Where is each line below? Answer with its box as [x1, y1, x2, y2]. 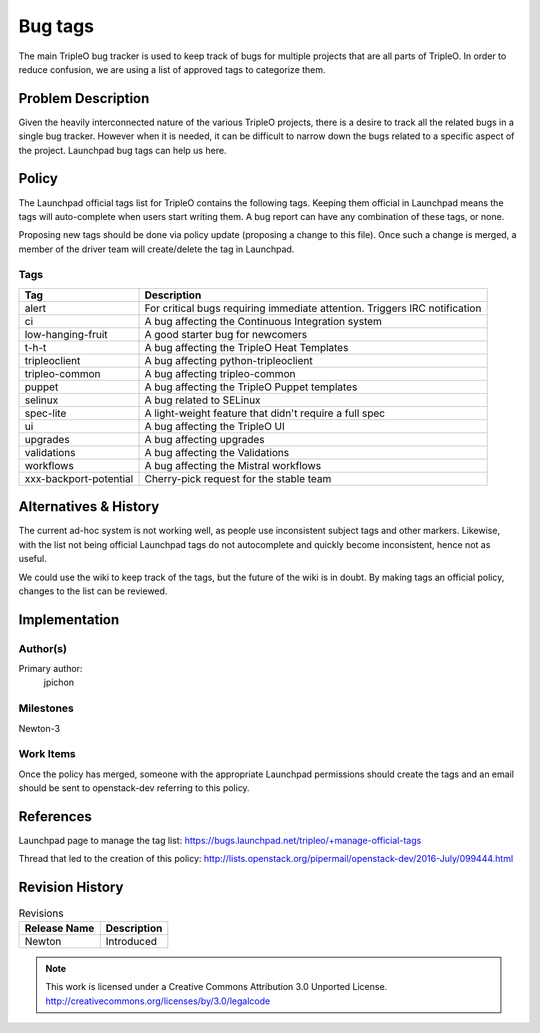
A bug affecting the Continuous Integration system [144, 314, 382, 328]
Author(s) [18, 641, 67, 655]
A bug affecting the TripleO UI [144, 419, 285, 433]
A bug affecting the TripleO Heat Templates [144, 340, 349, 354]
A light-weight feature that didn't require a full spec [144, 406, 385, 420]
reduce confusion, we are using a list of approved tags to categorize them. [18, 63, 326, 75]
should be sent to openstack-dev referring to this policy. [18, 782, 250, 794]
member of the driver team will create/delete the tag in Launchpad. [18, 243, 295, 255]
